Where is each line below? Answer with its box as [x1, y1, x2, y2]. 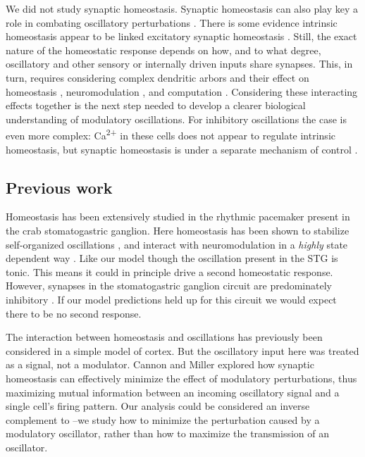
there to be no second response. [6, 306, 142, 320]
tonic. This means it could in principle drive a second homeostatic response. [6, 264, 333, 279]
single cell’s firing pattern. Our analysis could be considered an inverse [6, 399, 310, 413]
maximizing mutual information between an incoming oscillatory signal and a [6, 384, 340, 399]
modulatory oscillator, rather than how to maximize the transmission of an [6, 426, 330, 441]
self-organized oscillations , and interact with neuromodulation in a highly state [6, 237, 348, 251]
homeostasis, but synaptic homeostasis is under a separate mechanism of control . [6, 142, 358, 156]
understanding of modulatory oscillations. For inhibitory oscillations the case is [6, 111, 347, 126]
